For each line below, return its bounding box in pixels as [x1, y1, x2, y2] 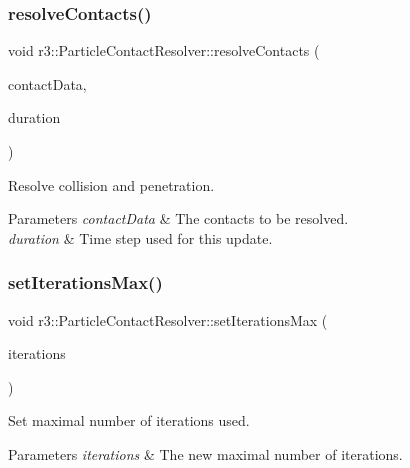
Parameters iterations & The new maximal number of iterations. [8, 443, 403, 464]
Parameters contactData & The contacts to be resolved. [8, 208, 349, 229]
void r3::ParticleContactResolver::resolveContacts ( [8, 40, 320, 61]
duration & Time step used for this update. [8, 227, 273, 248]
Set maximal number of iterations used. [8, 410, 250, 431]
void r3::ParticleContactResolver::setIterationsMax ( [8, 309, 328, 330]
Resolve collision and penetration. [8, 174, 215, 195]
